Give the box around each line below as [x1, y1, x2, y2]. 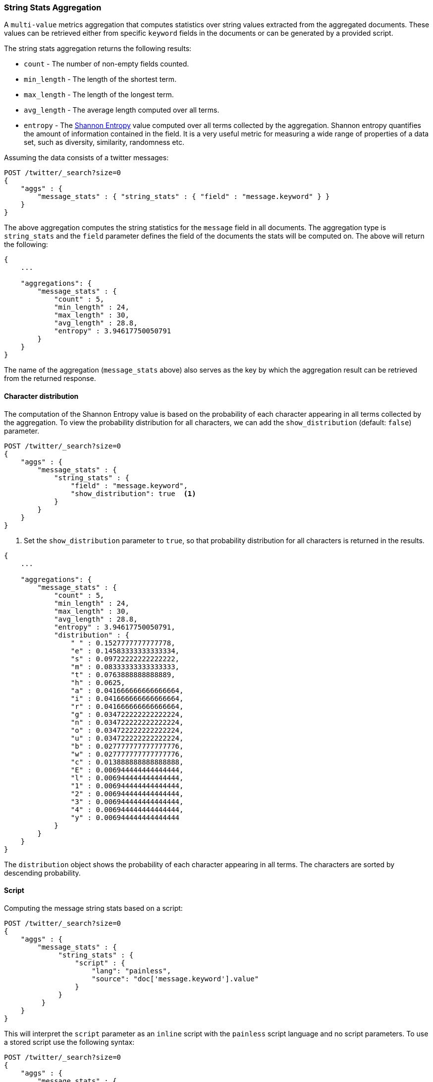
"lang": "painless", [92, 966, 171, 975]
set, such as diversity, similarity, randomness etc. [24, 138, 185, 147]
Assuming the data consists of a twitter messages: [4, 153, 169, 162]
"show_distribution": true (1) [70, 489, 196, 498]
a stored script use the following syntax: [4, 1037, 135, 1046]
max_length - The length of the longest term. [24, 90, 174, 99]
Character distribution [4, 391, 79, 400]
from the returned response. [4, 374, 96, 383]
